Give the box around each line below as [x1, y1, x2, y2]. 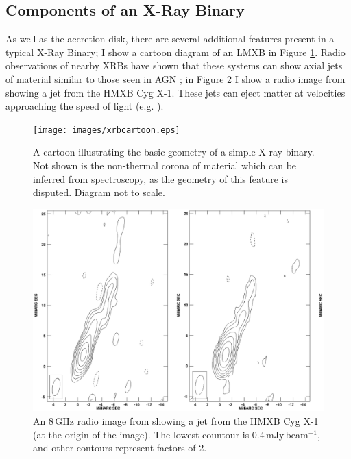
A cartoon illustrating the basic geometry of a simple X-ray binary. [33, 145, 315, 159]
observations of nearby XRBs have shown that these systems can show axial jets [5, 58, 343, 73]
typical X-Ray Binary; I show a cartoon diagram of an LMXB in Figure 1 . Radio [5, 45, 346, 59]
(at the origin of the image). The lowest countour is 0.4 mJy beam [33, 427, 308, 441]
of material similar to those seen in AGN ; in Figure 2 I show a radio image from [5, 71, 346, 86]
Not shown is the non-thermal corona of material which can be [33, 158, 297, 173]
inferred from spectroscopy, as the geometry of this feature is [33, 171, 288, 186]
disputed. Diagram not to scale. [33, 185, 165, 199]
